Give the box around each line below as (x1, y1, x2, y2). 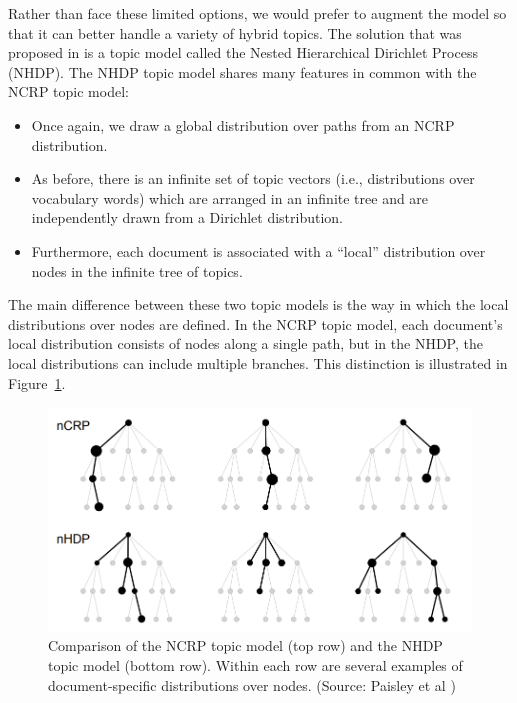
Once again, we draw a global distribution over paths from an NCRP (31, 114, 455, 135)
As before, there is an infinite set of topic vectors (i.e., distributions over (31, 168, 475, 189)
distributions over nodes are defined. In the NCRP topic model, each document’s (8, 313, 503, 334)
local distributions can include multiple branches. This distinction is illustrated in (8, 352, 508, 373)
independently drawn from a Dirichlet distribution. (31, 207, 344, 228)
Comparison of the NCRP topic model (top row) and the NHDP (48, 635, 443, 656)
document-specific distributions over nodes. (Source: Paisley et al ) (48, 674, 456, 695)
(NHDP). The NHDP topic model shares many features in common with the (8, 61, 477, 82)
